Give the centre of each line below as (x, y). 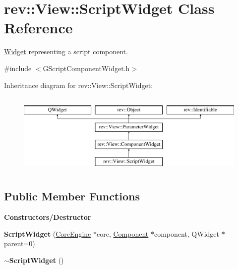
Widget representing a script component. (66, 51)
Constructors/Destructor (48, 217)
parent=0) (20, 243)
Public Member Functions (72, 196)
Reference (38, 28)
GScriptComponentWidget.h (86, 68)
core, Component (122, 233)
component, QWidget (186, 233)
